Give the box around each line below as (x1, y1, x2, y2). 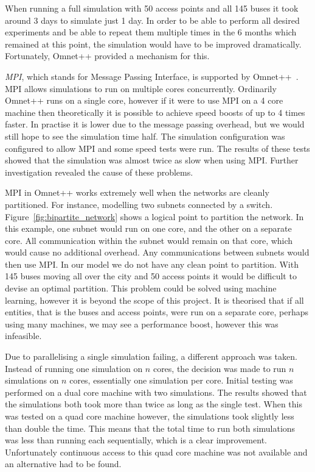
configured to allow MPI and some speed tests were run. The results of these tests (5, 141, 310, 154)
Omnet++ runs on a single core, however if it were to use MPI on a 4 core (5, 94, 283, 107)
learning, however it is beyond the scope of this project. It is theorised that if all (5, 293, 304, 306)
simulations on (5, 374, 59, 387)
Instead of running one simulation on (5, 362, 143, 374)
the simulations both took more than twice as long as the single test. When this (5, 398, 302, 410)
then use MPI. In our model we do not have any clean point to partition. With (5, 257, 299, 270)
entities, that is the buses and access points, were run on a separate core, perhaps (5, 306, 308, 318)
